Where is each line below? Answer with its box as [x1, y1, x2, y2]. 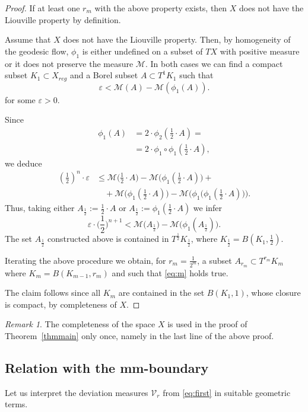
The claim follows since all [5, 286, 101, 299]
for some [5, 93, 36, 106]
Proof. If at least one [5, 2, 80, 14]
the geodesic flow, [5, 44, 69, 57]
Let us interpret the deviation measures [5, 386, 148, 398]
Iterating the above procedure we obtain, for [5, 254, 166, 266]
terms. [5, 398, 28, 410]
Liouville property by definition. [5, 13, 121, 25]
